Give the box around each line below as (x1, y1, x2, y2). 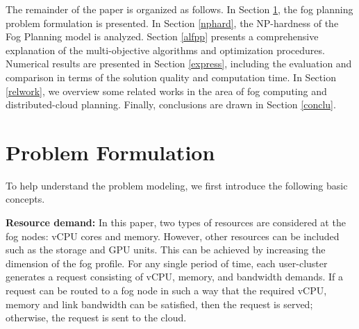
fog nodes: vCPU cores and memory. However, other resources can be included (6, 228, 340, 243)
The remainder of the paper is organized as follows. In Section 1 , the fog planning (6, 2, 353, 16)
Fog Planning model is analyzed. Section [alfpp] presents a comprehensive (6, 29, 319, 44)
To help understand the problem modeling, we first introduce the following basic (6, 178, 348, 192)
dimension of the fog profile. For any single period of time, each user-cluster (6, 255, 328, 270)
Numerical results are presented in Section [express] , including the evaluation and (6, 56, 352, 71)
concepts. (6, 192, 45, 206)
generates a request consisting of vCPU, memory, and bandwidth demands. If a (6, 269, 344, 284)
